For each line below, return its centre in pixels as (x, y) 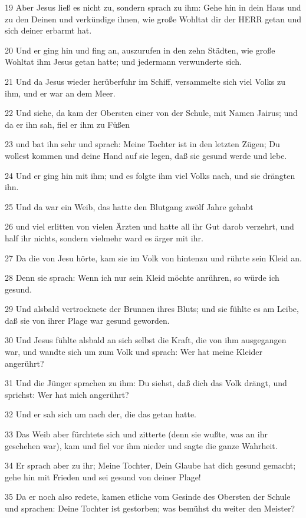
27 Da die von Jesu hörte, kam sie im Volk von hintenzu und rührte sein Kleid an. (153, 258)
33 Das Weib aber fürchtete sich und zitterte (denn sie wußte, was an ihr (136, 434)
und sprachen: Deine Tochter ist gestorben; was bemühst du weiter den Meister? (150, 508)
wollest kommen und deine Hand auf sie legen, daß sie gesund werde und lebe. (146, 155)
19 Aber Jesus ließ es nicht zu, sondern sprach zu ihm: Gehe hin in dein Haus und (153, 7)
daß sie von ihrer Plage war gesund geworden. (87, 320)
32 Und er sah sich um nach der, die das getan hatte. (101, 414)
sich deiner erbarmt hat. (48, 30)
